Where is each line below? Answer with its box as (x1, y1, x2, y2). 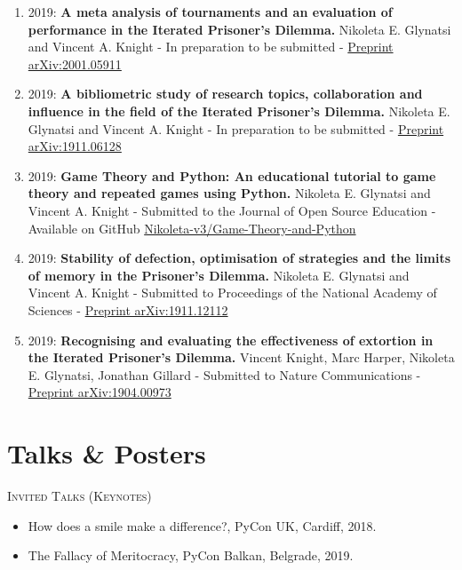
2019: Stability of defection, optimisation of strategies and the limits (28, 249, 451, 267)
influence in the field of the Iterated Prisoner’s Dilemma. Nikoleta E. (28, 101, 450, 120)
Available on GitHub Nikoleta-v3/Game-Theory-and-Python (28, 218, 356, 237)
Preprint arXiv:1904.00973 (28, 383, 171, 401)
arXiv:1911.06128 (28, 137, 122, 155)
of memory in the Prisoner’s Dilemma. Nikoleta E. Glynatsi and (28, 265, 410, 284)
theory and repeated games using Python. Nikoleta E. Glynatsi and (28, 184, 431, 202)
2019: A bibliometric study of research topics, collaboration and (28, 84, 423, 103)
